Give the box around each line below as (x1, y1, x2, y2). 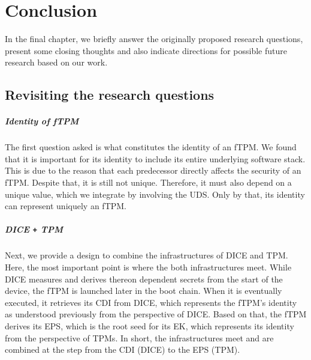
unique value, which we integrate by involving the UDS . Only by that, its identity (5, 188, 305, 200)
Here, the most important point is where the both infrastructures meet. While (5, 261, 292, 273)
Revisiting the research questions (5, 85, 215, 104)
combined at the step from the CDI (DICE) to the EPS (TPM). (5, 343, 240, 356)
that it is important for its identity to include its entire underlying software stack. (5, 152, 306, 165)
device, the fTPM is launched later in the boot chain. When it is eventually (5, 284, 282, 297)
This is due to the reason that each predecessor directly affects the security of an (5, 164, 301, 177)
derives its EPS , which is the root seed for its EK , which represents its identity (5, 320, 294, 332)
